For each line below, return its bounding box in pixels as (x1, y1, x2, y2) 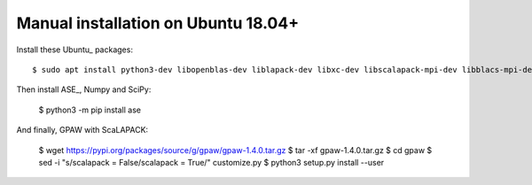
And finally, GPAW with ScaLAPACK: (16, 125, 149, 135)
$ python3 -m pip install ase (38, 104, 142, 115)
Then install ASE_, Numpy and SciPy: (16, 84, 152, 95)
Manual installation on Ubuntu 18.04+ (16, 13, 300, 33)
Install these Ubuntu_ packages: (16, 44, 133, 55)
